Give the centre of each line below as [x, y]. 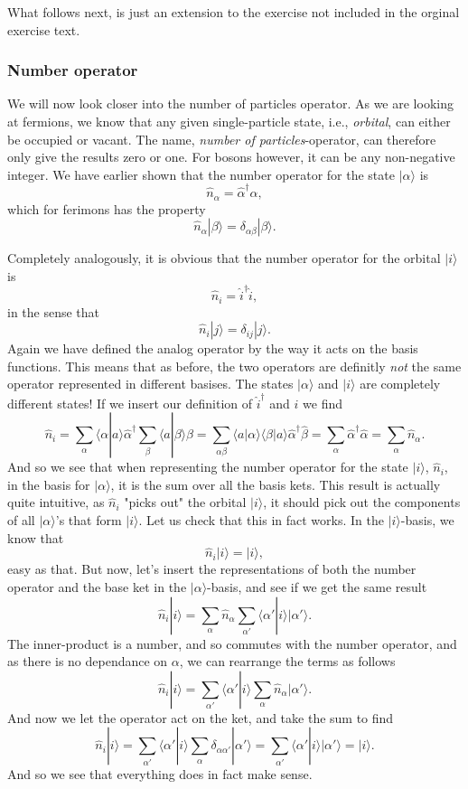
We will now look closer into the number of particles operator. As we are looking [230, 103]
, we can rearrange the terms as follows [287, 661]
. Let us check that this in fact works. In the [261, 519]
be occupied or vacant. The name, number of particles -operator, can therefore [222, 139]
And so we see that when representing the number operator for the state [208, 467]
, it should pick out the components [362, 502]
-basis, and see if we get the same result [317, 586]
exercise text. [44, 29]
